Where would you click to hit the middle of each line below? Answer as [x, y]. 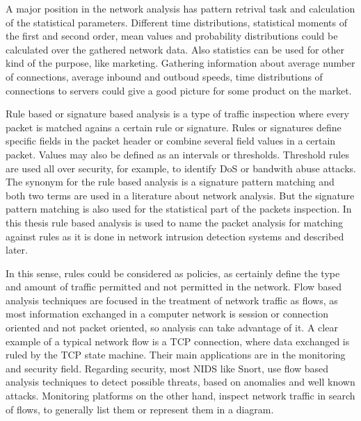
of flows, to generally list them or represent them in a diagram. [140, 409]
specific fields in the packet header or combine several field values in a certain [171, 141]
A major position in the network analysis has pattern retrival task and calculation [180, 8]
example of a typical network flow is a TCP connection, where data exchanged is [178, 341]
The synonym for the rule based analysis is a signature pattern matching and [170, 182]
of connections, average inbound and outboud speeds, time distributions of [164, 76]
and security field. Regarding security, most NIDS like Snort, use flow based [167, 368]
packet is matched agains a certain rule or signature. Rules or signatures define [174, 127]
